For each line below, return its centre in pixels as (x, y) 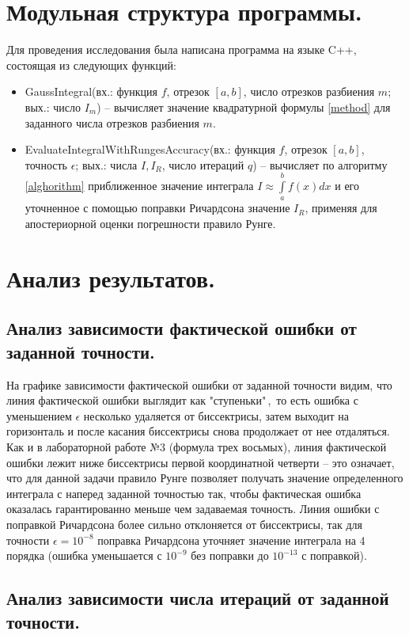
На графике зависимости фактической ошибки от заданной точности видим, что (199, 384)
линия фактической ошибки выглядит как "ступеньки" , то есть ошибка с (182, 400)
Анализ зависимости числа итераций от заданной (198, 598)
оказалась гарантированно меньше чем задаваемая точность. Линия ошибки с (193, 509)
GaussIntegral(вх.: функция (91, 91)
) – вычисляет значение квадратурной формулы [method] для (244, 106)
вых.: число (53, 106)
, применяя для (341, 208)
